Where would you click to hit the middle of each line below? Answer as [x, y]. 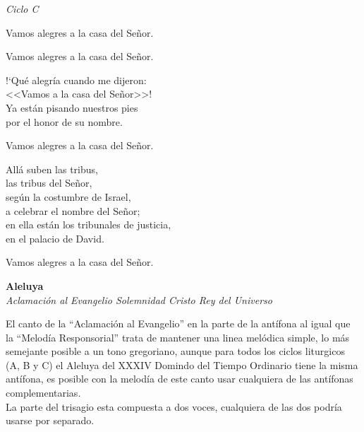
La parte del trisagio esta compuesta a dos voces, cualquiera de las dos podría [174, 406]
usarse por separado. [50, 420]
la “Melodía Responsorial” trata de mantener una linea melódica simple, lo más [178, 337]
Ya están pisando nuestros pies [72, 107]
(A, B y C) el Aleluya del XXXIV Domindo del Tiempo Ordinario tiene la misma [182, 364]
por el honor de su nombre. [64, 121]
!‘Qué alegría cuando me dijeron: [76, 80]
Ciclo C [22, 8]
